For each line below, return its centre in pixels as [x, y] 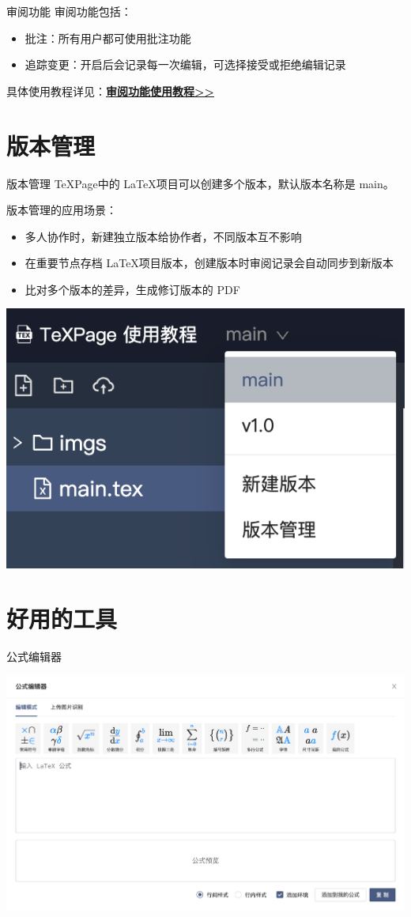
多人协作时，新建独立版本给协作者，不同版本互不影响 [163, 236]
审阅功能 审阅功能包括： [69, 11]
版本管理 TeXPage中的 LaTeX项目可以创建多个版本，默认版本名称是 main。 [200, 183]
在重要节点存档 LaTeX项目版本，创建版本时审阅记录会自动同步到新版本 [209, 263]
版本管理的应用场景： [62, 210]
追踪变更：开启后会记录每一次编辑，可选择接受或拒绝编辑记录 [185, 64]
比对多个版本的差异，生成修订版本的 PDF [132, 289]
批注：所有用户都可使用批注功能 [108, 38]
